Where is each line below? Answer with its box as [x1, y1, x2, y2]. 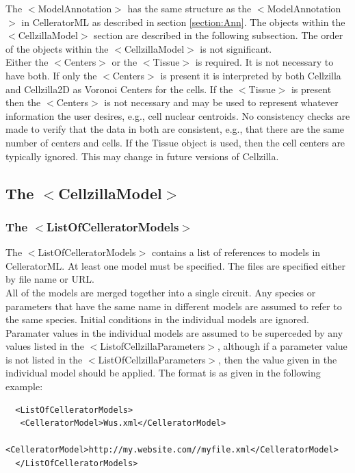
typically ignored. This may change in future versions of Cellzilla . [5, 149, 279, 163]
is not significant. [200, 41, 272, 55]
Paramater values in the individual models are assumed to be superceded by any [5, 325, 343, 340]
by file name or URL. [5, 272, 94, 286]
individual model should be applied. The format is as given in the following [5, 366, 321, 380]
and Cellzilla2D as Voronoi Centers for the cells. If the [5, 81, 233, 96]
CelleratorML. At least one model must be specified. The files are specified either [5, 258, 345, 272]
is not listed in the [5, 352, 83, 366]
